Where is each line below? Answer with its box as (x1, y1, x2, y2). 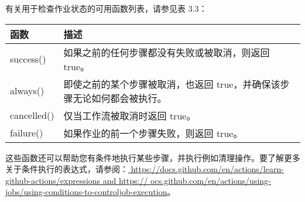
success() (10, 52, 46, 66)
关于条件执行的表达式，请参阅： (5, 163, 128, 175)
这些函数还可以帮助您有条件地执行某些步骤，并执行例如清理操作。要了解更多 (5, 151, 300, 163)
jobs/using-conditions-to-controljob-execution (5, 186, 167, 198)
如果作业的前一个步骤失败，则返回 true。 (63, 126, 243, 140)
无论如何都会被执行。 (73, 91, 167, 105)
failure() (10, 126, 43, 140)
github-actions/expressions (5, 174, 101, 186)
